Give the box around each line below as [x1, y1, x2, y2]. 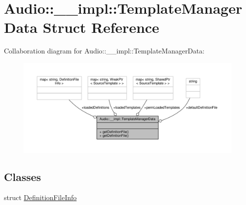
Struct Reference [43, 17, 159, 37]
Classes [4, 169, 41, 184]
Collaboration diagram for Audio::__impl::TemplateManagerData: [4, 46, 205, 56]
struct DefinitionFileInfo [4, 192, 77, 202]
